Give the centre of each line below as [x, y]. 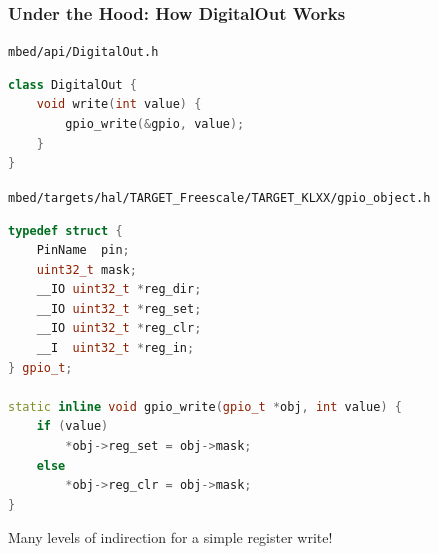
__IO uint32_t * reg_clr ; [119, 328]
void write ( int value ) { [119, 104]
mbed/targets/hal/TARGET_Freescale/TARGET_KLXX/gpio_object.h [219, 197]
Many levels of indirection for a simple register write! [170, 537]
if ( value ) [72, 426]
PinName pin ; [83, 250]
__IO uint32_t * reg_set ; [119, 308]
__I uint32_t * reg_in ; [115, 348]
